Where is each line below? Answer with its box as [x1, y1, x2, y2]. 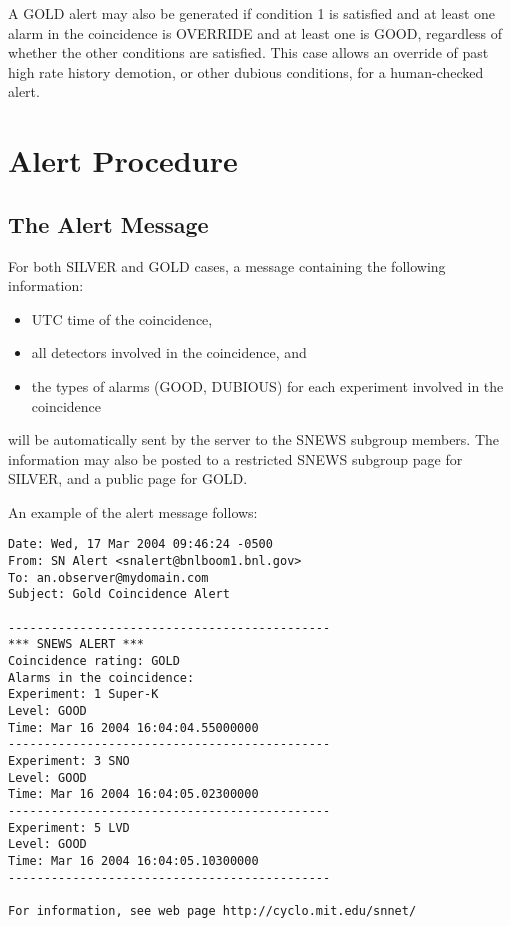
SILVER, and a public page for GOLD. [8, 468, 248, 489]
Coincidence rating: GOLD [8, 654, 180, 669]
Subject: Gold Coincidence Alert [8, 587, 230, 602]
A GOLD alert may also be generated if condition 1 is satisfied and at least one [8, 3, 496, 23]
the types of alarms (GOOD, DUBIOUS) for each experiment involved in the [31, 375, 504, 396]
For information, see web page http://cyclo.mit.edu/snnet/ [8, 903, 417, 918]
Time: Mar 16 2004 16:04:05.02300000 [8, 787, 259, 802]
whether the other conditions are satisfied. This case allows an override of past [8, 42, 489, 63]
